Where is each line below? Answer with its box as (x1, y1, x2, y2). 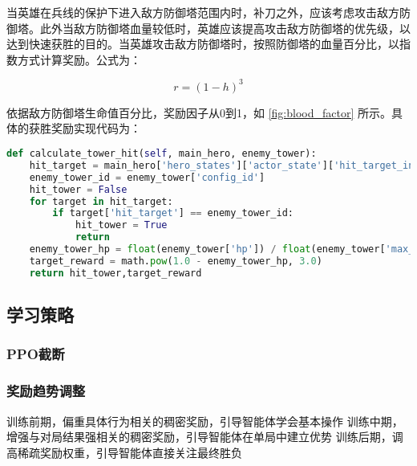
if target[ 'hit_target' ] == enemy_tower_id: (52, 207, 294, 219)
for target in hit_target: (29, 195, 173, 207)
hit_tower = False (29, 183, 128, 195)
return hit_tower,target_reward (29, 267, 202, 279)
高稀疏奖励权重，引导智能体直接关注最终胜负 (6, 444, 242, 460)
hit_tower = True (75, 219, 168, 231)
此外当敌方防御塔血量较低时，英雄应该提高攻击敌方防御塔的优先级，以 (39, 19, 411, 36)
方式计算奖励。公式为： (17, 51, 141, 67)
